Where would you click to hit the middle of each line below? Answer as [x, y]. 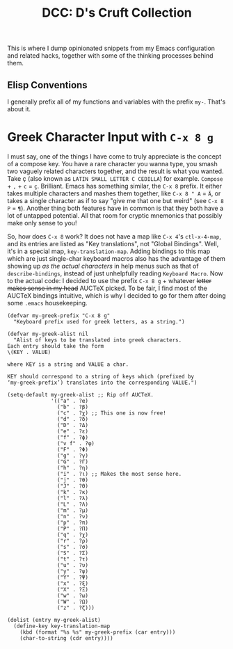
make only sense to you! [42, 223]
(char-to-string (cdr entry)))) [66, 638]
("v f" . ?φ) [76, 443]
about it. [19, 109]
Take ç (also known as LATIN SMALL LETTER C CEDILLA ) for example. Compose [115, 178]
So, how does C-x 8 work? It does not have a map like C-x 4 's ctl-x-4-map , [114, 236]
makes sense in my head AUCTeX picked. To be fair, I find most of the [107, 288]
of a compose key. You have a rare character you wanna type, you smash [112, 163]
